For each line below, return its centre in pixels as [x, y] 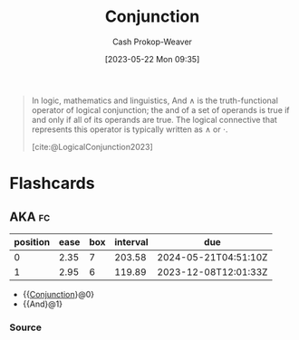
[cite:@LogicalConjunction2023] [92, 146]
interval [131, 241]
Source [26, 327]
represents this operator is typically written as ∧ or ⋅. [130, 129]
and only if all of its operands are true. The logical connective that [154, 119]
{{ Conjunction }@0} [58, 294]
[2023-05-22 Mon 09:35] [152, 59]
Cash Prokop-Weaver [152, 42]
